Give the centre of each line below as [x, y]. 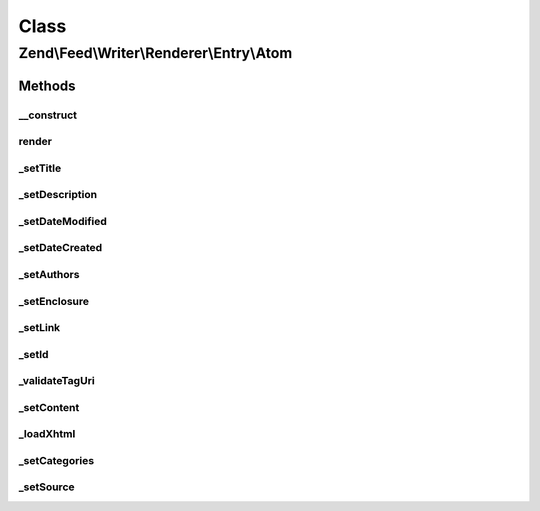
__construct [48, 115]
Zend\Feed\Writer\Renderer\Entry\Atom [155, 53]
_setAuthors [49, 274]
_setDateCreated [60, 248]
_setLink [39, 328]
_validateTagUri [56, 381]
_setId [33, 354]
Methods [47, 85]
